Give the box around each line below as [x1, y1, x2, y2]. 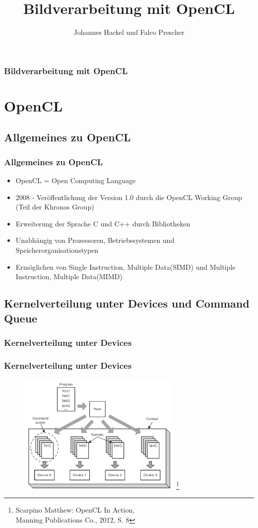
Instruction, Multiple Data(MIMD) [15, 271, 123, 282]
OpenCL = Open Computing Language [15, 175, 136, 186]
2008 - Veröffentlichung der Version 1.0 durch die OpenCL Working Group [15, 192, 242, 202]
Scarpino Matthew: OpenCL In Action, [15, 505, 135, 515]
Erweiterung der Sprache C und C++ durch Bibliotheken [15, 218, 191, 228]
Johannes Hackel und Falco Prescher [73, 27, 185, 37]
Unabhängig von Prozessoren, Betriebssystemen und [15, 235, 175, 245]
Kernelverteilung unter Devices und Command [4, 296, 250, 311]
